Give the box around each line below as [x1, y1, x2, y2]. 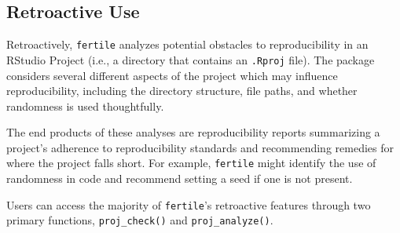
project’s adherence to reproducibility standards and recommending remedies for [6, 139, 394, 155]
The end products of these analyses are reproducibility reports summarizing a [6, 124, 380, 140]
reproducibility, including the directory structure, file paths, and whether [6, 82, 358, 99]
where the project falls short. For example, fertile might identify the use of [6, 155, 376, 171]
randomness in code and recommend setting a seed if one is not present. [6, 170, 353, 187]
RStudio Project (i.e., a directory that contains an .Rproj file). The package [6, 51, 375, 67]
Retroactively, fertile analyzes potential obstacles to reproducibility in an [6, 36, 369, 53]
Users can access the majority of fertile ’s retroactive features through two [6, 196, 371, 213]
